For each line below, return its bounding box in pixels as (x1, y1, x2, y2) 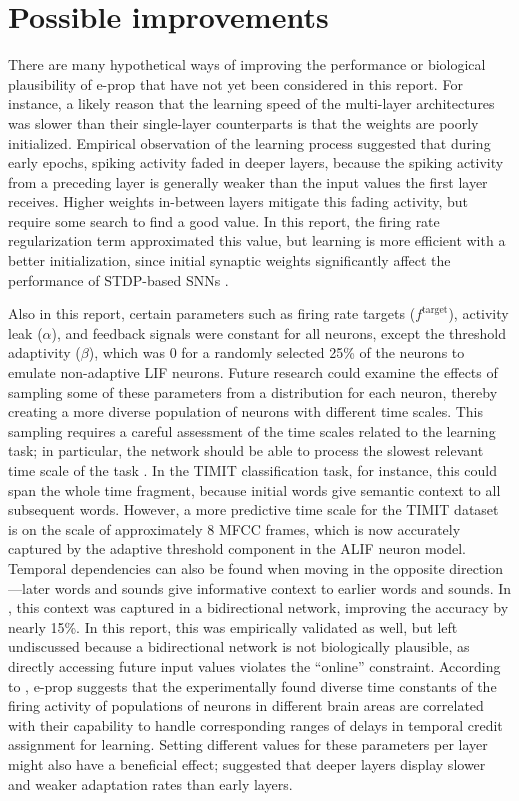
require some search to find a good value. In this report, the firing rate (8, 210, 440, 231)
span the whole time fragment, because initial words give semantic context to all (8, 479, 501, 500)
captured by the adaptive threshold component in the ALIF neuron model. (8, 538, 466, 559)
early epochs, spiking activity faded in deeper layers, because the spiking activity (8, 152, 504, 173)
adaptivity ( (8, 342, 81, 363)
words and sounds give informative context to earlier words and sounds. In (54, 577, 512, 598)
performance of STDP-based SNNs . (8, 269, 229, 290)
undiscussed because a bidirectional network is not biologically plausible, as (8, 636, 470, 657)
